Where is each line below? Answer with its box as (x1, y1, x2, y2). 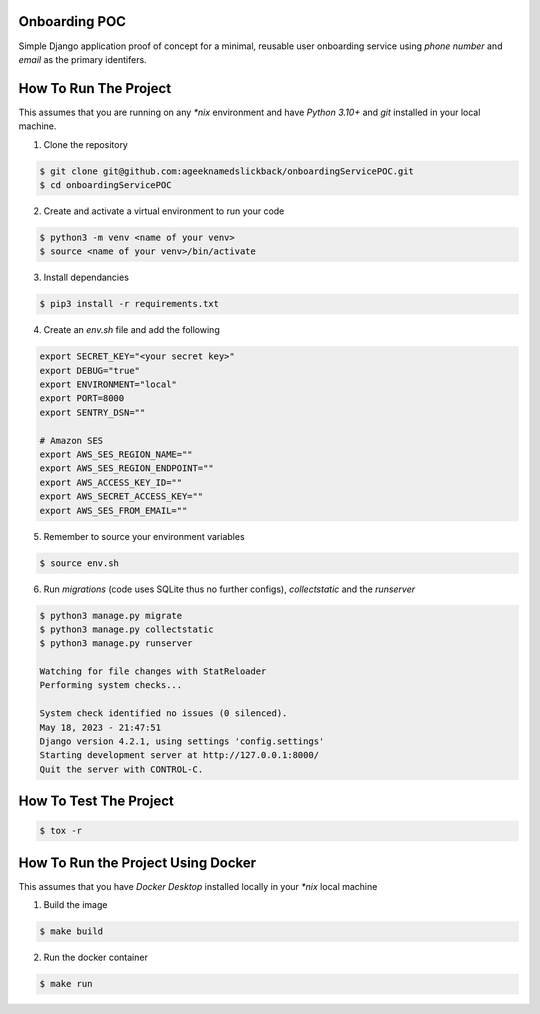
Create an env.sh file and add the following (43, 324, 220, 336)
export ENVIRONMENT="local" (39, 379, 177, 390)
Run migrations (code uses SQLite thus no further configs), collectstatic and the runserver (43, 583, 416, 595)
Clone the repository (43, 138, 129, 150)
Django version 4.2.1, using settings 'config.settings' (39, 736, 325, 747)
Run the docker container (43, 951, 149, 964)
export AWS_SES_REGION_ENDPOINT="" (39, 463, 214, 474)
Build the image (43, 899, 108, 911)
